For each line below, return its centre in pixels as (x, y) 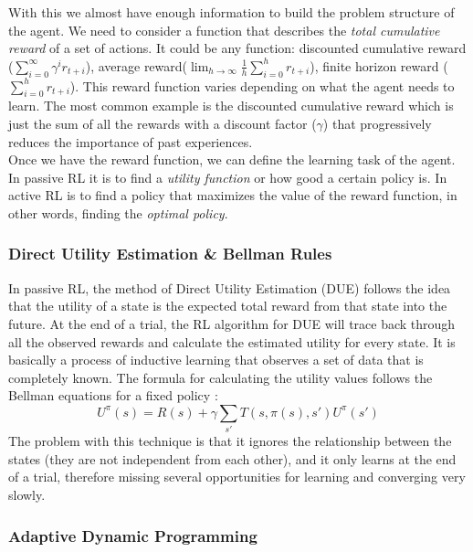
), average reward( (137, 65)
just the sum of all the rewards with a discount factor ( (163, 123)
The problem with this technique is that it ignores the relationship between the (230, 441)
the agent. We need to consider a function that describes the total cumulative (224, 30)
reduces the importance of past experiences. (131, 141)
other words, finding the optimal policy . (118, 212)
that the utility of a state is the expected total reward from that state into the (228, 306)
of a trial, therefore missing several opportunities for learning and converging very (237, 477)
